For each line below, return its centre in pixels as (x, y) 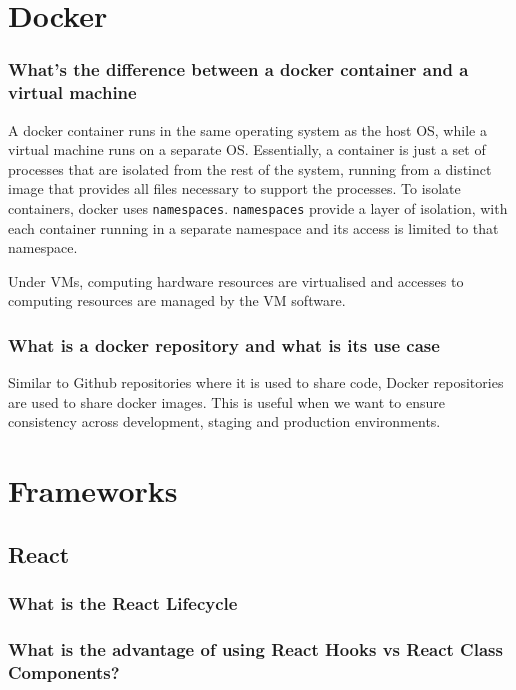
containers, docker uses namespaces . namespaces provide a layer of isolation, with (258, 207)
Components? (64, 671)
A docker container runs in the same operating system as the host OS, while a (247, 129)
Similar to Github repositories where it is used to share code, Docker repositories (256, 382)
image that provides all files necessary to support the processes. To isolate (234, 188)
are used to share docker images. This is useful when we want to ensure (226, 401)
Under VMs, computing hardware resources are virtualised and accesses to (236, 280)
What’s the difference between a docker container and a (238, 69)
